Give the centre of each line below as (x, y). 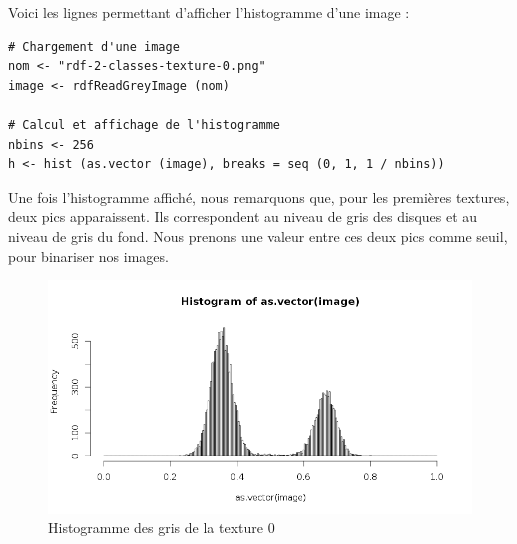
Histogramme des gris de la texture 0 (161, 527)
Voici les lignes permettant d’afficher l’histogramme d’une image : (209, 12)
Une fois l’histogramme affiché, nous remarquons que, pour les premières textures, (259, 196)
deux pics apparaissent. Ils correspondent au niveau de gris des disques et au (243, 216)
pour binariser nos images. (88, 255)
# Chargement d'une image (94, 46)
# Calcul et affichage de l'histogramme (144, 124)
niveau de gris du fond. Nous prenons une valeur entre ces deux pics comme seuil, (258, 235)
